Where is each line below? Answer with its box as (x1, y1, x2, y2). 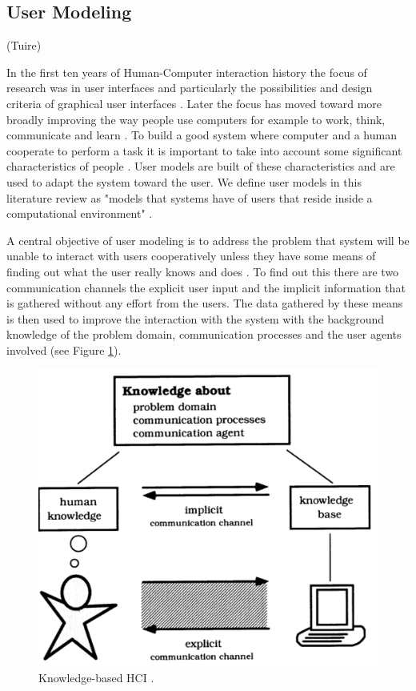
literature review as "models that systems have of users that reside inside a (6, 189, 373, 206)
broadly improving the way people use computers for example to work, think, (6, 110, 386, 127)
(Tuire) (6, 37, 42, 54)
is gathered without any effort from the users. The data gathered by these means (6, 295, 403, 311)
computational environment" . (6, 205, 153, 222)
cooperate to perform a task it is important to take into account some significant (6, 142, 402, 159)
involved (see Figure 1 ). (6, 341, 122, 358)
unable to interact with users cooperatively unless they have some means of (6, 247, 376, 264)
